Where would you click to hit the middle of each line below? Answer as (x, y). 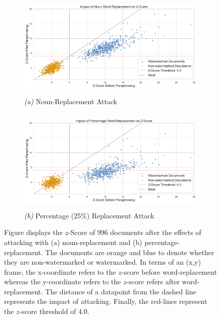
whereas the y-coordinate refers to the (63, 282)
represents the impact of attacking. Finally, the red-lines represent (106, 301)
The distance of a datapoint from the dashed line (121, 291)
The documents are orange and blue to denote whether (130, 252)
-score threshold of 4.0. (54, 311)
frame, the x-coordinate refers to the (60, 271)
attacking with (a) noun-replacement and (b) (73, 242)
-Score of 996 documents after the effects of (135, 232)
